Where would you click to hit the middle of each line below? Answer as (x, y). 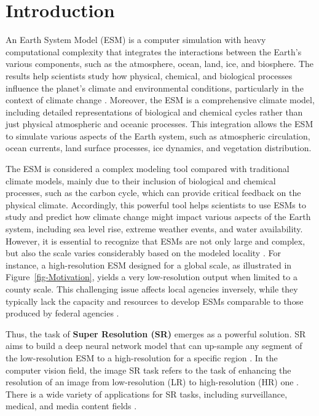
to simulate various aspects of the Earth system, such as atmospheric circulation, (158, 135)
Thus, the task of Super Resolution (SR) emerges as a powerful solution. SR (156, 333)
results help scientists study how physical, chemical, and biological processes (149, 75)
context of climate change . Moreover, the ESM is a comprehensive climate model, (160, 100)
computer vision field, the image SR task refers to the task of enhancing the (148, 370)
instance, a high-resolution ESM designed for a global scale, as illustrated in (149, 265)
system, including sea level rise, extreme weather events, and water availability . (154, 229)
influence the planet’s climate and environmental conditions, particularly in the (155, 88)
